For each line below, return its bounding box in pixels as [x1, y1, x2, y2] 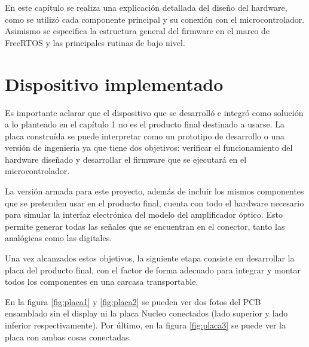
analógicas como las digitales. [5, 232, 112, 244]
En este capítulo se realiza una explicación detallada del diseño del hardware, [5, 1, 287, 13]
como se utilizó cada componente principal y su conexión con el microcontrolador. [5, 13, 305, 25]
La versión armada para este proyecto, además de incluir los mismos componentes [5, 185, 304, 197]
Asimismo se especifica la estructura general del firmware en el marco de [5, 25, 270, 37]
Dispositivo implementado [5, 71, 224, 96]
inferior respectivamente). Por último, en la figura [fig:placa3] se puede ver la [5, 319, 286, 331]
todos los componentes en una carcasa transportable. [5, 275, 198, 288]
